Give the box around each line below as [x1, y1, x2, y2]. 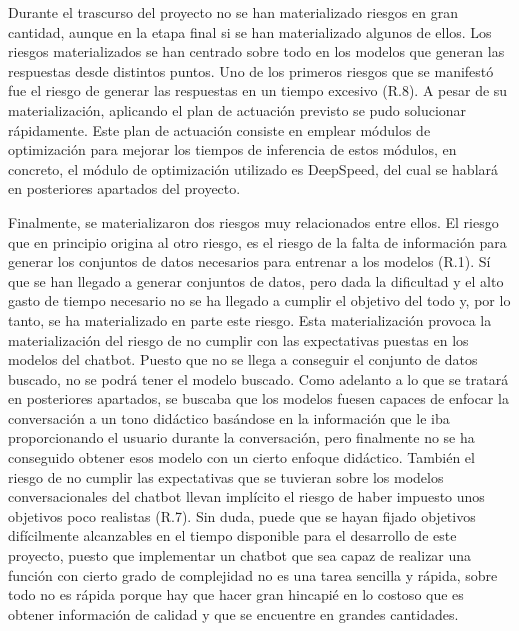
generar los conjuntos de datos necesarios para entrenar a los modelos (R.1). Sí [8, 251, 491, 272]
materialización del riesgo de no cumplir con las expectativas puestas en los [8, 329, 469, 350]
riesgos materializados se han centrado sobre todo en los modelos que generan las [8, 41, 505, 62]
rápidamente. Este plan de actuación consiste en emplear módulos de [8, 119, 431, 140]
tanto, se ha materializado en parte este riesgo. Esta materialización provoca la [8, 309, 492, 330]
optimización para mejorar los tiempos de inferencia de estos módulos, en [8, 139, 457, 160]
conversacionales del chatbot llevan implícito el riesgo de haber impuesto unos [8, 486, 485, 507]
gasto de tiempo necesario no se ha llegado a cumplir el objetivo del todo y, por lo [8, 290, 511, 311]
